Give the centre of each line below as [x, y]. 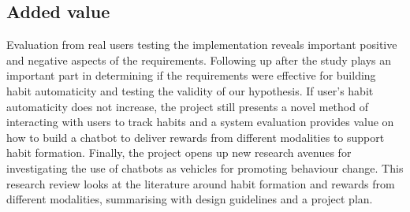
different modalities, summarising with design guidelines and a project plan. [190, 199]
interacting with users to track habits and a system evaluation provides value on [200, 122]
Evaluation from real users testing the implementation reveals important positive [202, 45]
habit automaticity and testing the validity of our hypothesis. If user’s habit [190, 90]
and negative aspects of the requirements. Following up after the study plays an [199, 60]
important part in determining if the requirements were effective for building [191, 75]
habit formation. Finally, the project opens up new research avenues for [179, 152]
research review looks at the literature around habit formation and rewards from [201, 183]
